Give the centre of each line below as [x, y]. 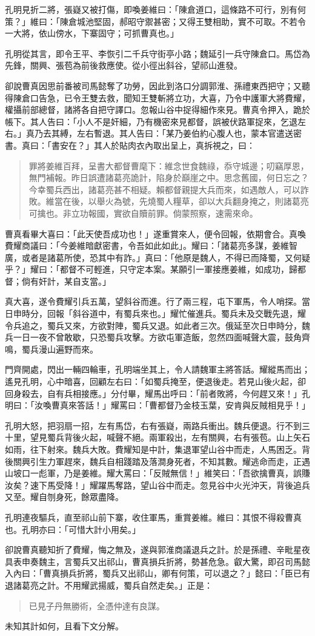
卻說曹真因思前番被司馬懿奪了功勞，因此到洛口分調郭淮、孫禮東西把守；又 [153, 85]
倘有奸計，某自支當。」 [66, 281]
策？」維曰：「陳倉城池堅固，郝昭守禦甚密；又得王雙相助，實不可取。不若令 [155, 21]
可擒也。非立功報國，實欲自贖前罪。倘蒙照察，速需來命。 [143, 213]
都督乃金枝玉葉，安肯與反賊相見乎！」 [234, 405]
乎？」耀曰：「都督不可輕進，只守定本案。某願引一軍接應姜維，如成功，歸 [151, 269]
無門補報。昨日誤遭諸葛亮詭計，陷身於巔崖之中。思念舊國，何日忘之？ [169, 178]
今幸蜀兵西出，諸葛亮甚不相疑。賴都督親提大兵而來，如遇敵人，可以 [164, 189]
